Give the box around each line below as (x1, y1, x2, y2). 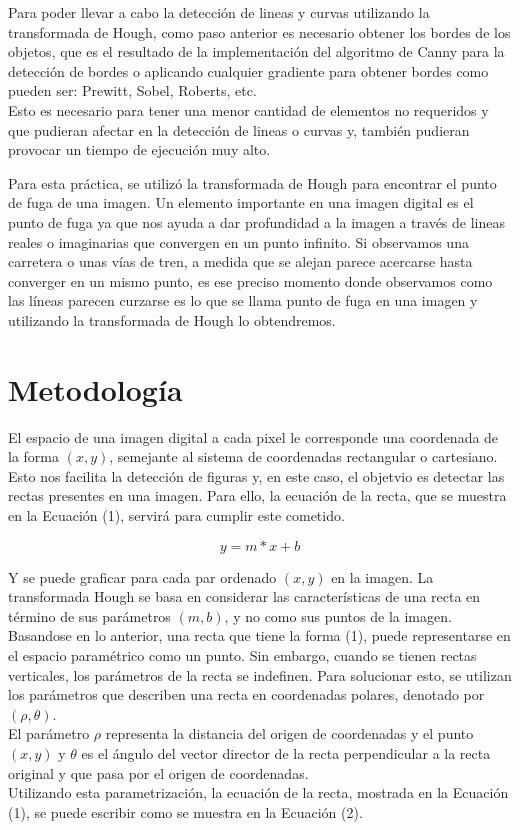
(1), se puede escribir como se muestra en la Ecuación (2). (8, 801, 363, 822)
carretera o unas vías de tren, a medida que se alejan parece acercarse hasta (8, 251, 473, 272)
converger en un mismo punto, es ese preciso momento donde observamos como (8, 270, 493, 291)
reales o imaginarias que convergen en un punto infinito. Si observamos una (8, 231, 469, 252)
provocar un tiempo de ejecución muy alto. (8, 139, 271, 160)
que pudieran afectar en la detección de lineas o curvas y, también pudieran (8, 119, 470, 140)
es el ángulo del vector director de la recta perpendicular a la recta (81, 742, 491, 763)
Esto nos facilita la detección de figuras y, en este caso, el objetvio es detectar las (8, 465, 505, 486)
